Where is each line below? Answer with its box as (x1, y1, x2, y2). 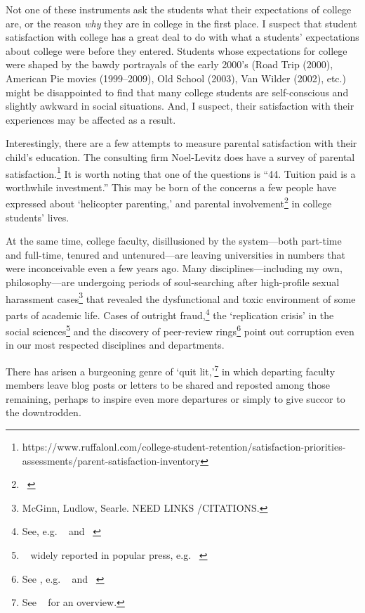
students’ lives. (6, 209, 69, 224)
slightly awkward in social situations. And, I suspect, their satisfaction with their (6, 98, 354, 113)
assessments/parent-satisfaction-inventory (22, 453, 201, 467)
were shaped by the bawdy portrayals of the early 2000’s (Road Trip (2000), (6, 57, 333, 72)
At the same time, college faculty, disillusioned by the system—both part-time (6, 233, 342, 248)
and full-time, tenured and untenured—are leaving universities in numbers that (6, 247, 345, 262)
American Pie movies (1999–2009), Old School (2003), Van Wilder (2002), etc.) (6, 70, 346, 85)
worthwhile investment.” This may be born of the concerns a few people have (6, 179, 336, 194)
